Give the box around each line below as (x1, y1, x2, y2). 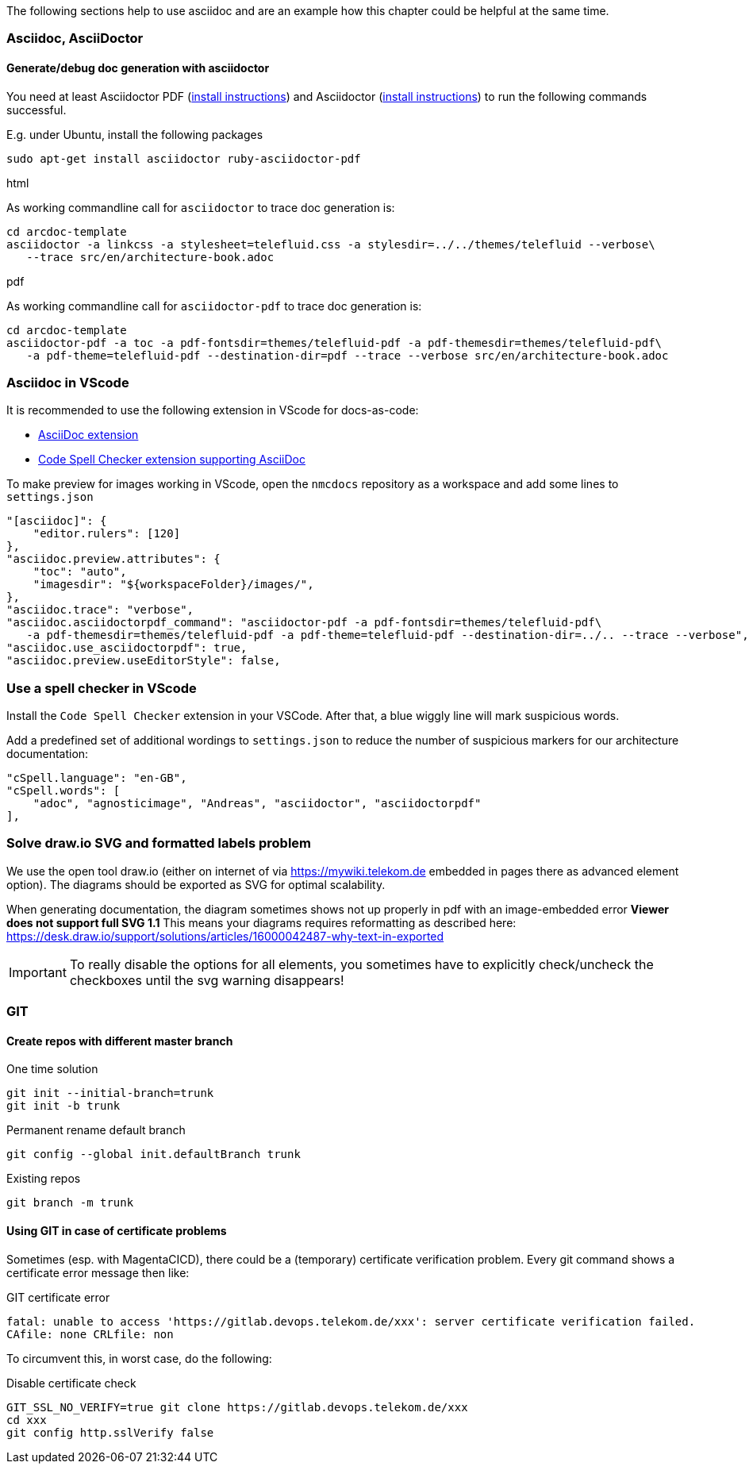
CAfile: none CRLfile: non (6, 1327, 174, 1341)
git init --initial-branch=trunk (6, 1087, 214, 1100)
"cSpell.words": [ (6, 784, 121, 798)
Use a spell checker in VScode (6, 679, 197, 696)
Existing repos (6, 1172, 81, 1186)
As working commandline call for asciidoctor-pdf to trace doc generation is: (6, 298, 422, 313)
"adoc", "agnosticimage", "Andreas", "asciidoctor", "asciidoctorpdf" (33, 797, 482, 810)
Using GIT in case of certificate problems (6, 1224, 227, 1238)
